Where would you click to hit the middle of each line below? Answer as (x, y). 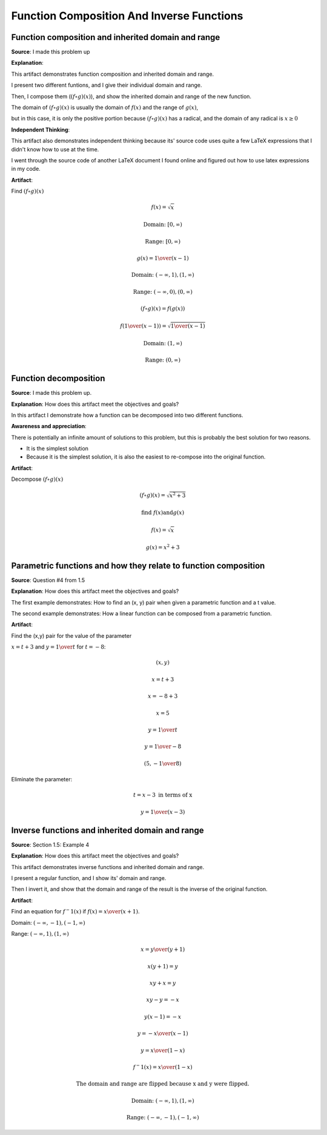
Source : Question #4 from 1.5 (48, 580)
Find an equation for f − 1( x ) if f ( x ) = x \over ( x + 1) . (75, 911)
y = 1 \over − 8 (163, 747)
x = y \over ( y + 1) (163, 950)
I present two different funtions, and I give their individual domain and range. (107, 85)
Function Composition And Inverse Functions (127, 16)
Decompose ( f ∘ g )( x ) (37, 479)
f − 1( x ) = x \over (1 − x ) (163, 1067)
